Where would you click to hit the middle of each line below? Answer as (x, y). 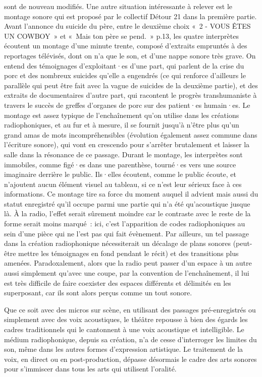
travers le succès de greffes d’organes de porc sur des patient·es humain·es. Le (127, 105)
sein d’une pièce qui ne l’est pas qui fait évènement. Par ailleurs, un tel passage (126, 233)
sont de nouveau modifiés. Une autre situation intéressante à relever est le (118, 6)
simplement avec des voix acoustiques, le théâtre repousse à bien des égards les (126, 319)
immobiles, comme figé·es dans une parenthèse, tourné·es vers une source (120, 164)
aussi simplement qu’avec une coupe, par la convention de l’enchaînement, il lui (127, 273)
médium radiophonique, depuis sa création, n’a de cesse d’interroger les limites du (130, 339)
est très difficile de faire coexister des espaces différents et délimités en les (118, 282)
